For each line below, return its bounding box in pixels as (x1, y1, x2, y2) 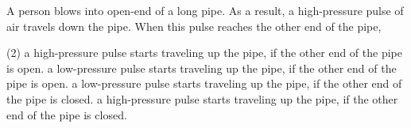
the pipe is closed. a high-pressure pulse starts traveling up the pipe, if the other (6, 90, 398, 107)
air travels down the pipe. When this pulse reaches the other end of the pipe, (6, 17, 382, 34)
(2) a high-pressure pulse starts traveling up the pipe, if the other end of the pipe (6, 44, 402, 61)
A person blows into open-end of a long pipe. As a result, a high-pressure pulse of (6, 2, 404, 18)
